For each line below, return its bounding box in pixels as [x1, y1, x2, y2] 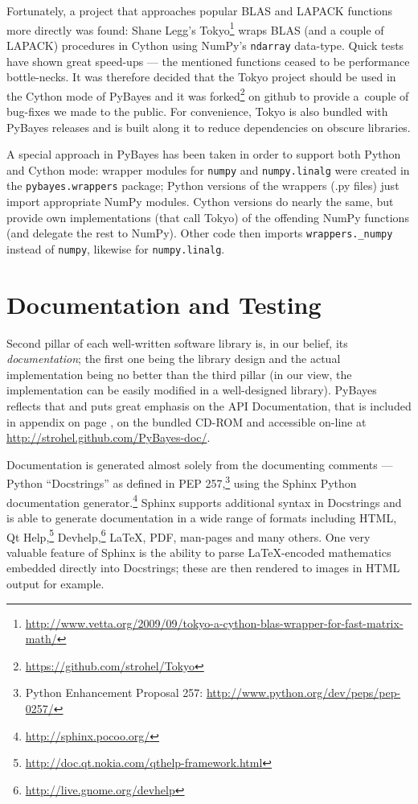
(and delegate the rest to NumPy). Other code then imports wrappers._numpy [6, 225, 393, 241]
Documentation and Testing [6, 287, 322, 320]
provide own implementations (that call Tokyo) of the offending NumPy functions [6, 208, 409, 225]
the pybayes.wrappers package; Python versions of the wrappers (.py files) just [6, 177, 400, 194]
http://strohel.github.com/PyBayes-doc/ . [6, 429, 211, 446]
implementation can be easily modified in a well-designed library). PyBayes [6, 381, 377, 398]
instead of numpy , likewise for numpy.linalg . [6, 240, 225, 257]
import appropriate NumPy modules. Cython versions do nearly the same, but [6, 193, 394, 210]
